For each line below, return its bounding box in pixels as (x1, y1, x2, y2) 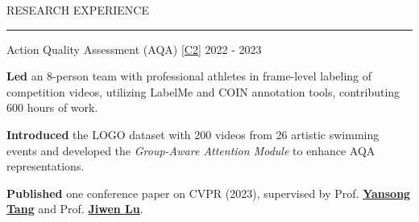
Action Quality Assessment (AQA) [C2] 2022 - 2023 (6, 40, 262, 57)
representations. (6, 158, 85, 175)
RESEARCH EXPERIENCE (6, 2, 149, 18)
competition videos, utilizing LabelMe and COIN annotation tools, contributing (6, 83, 400, 100)
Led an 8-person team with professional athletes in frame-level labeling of (6, 68, 372, 84)
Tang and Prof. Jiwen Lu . (6, 200, 143, 217)
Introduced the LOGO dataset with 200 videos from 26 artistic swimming (6, 125, 380, 142)
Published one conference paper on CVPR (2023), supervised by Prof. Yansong (6, 184, 411, 201)
